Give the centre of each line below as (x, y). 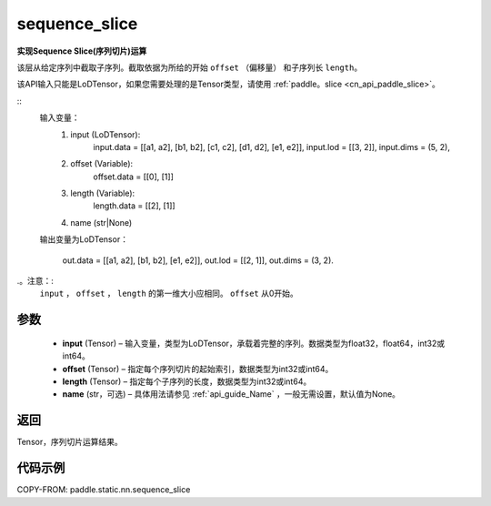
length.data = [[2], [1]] (135, 206)
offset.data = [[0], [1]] (134, 177)
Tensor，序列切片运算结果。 (70, 442)
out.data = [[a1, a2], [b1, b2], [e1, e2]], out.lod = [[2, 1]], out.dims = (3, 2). (198, 260)
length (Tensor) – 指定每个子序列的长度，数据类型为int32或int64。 (187, 381)
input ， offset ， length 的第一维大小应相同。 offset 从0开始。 (169, 293)
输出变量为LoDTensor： (84, 239)
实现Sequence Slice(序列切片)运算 (82, 51)
